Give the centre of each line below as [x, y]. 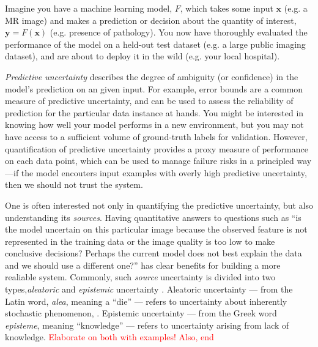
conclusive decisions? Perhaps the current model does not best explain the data [153, 253]
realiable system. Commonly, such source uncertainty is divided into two [140, 277]
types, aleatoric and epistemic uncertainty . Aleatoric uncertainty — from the [149, 289]
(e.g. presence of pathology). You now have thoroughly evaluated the [179, 32]
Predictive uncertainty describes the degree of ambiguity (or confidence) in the [152, 76]
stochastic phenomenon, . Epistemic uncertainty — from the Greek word [141, 313]
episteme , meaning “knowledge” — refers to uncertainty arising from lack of [147, 325]
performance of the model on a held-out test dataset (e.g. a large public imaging [155, 44]
